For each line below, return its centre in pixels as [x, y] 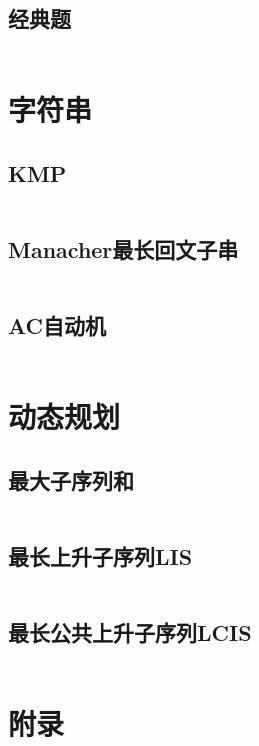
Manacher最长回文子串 [123, 249]
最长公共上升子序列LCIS [130, 632]
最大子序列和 [71, 479]
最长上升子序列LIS [100, 556]
